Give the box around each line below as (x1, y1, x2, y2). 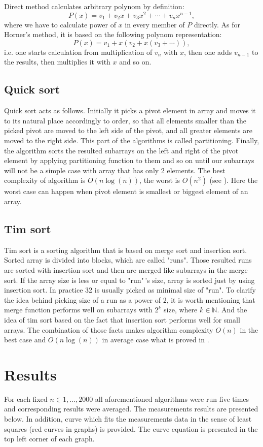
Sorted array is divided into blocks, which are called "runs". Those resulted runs (4, 254, 252, 265)
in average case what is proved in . (102, 334, 209, 345)
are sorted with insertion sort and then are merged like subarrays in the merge (4, 264, 248, 275)
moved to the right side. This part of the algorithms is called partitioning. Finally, (4, 135, 259, 146)
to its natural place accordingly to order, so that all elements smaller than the (4, 115, 247, 125)
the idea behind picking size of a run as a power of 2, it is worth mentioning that (4, 294, 255, 305)
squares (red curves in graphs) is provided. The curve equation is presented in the (4, 423, 258, 434)
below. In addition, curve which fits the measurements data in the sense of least (4, 413, 252, 424)
